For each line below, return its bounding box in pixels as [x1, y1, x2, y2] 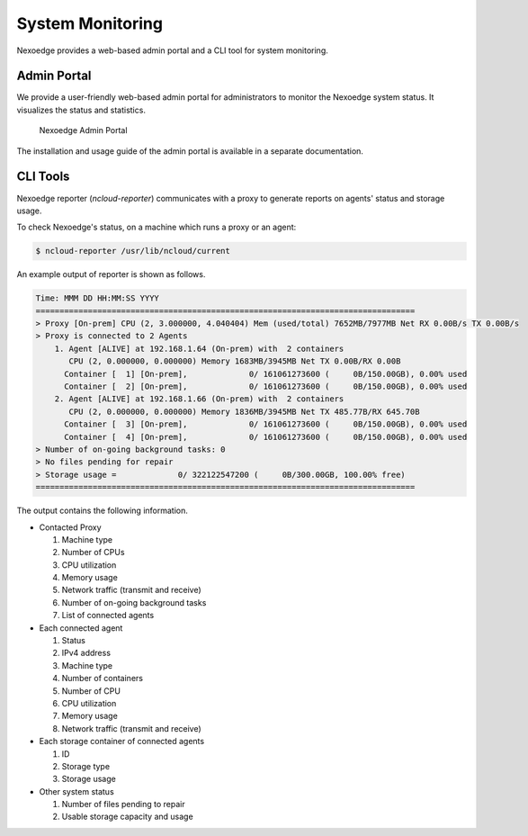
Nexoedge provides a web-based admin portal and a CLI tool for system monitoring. [16, 45, 328, 56]
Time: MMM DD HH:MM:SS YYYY [35, 293, 159, 303]
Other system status [39, 786, 114, 796]
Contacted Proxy [39, 522, 103, 533]
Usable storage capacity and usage [61, 811, 193, 823]
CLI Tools [16, 169, 70, 184]
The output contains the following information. [16, 505, 189, 517]
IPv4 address [61, 648, 112, 659]
